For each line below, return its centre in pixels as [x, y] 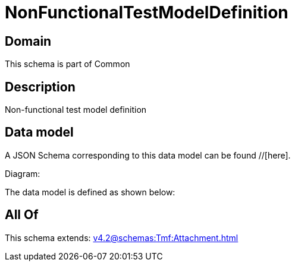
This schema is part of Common [68, 64]
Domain [28, 41]
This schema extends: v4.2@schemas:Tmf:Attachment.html [122, 237]
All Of [22, 215]
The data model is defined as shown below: [90, 192]
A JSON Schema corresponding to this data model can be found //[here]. [148, 155]
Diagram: [23, 173]
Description [40, 87]
